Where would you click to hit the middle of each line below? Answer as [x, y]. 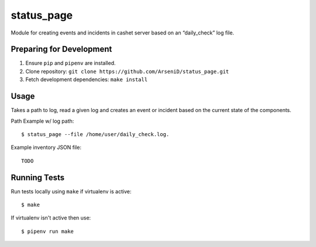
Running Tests [37, 177]
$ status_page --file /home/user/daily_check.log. [95, 134]
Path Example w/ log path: [42, 121]
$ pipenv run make [48, 231]
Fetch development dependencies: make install [87, 79]
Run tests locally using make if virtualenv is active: [71, 191]
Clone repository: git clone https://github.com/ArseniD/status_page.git [127, 71]
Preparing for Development [61, 49]
